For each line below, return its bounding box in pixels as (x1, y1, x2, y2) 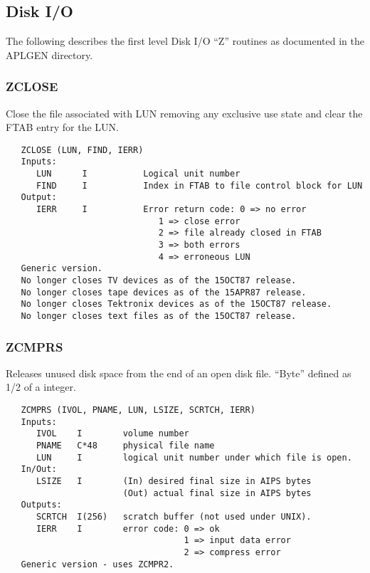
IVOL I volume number (36, 429, 189, 439)
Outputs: (21, 500, 62, 510)
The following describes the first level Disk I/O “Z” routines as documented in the (6, 33, 364, 48)
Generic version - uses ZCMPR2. (21, 559, 174, 569)
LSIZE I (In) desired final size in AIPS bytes (36, 475, 312, 486)
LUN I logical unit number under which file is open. (36, 452, 352, 463)
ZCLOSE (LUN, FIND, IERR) (21, 144, 144, 155)
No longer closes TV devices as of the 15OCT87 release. (21, 275, 297, 286)
